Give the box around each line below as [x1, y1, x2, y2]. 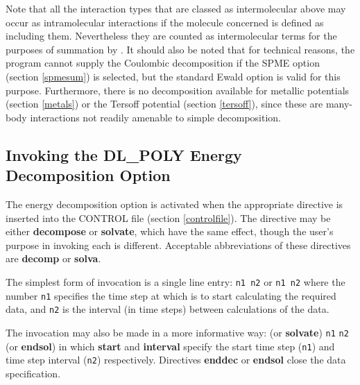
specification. [6, 366, 61, 380]
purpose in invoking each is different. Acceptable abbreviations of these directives [6, 237, 351, 252]
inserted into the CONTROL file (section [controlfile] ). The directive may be [6, 210, 331, 225]
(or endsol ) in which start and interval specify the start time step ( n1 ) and [6, 339, 335, 353]
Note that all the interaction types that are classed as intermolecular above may [6, 1, 346, 15]
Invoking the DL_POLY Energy [6, 144, 242, 165]
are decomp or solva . [6, 251, 101, 266]
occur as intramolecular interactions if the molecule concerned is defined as [6, 15, 324, 29]
